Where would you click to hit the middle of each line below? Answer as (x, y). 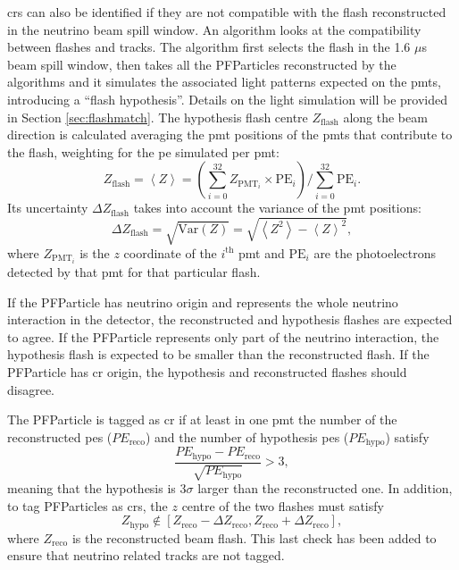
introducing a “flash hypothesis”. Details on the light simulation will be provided (228, 99)
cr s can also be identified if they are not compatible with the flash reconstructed (227, 12)
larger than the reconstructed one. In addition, (325, 488)
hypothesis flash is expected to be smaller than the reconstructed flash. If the (218, 354)
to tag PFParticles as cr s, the (88, 505)
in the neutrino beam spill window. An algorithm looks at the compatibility (214, 29)
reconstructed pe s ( (60, 436)
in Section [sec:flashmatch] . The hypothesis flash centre (158, 117)
